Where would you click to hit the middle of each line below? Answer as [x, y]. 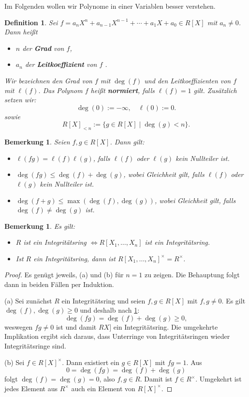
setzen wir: [20, 100]
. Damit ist [156, 379]
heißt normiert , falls [123, 90]
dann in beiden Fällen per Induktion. [59, 284]
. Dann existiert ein [91, 362]
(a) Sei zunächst [28, 300]
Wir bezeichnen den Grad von [48, 80]
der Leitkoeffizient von [61, 64]
